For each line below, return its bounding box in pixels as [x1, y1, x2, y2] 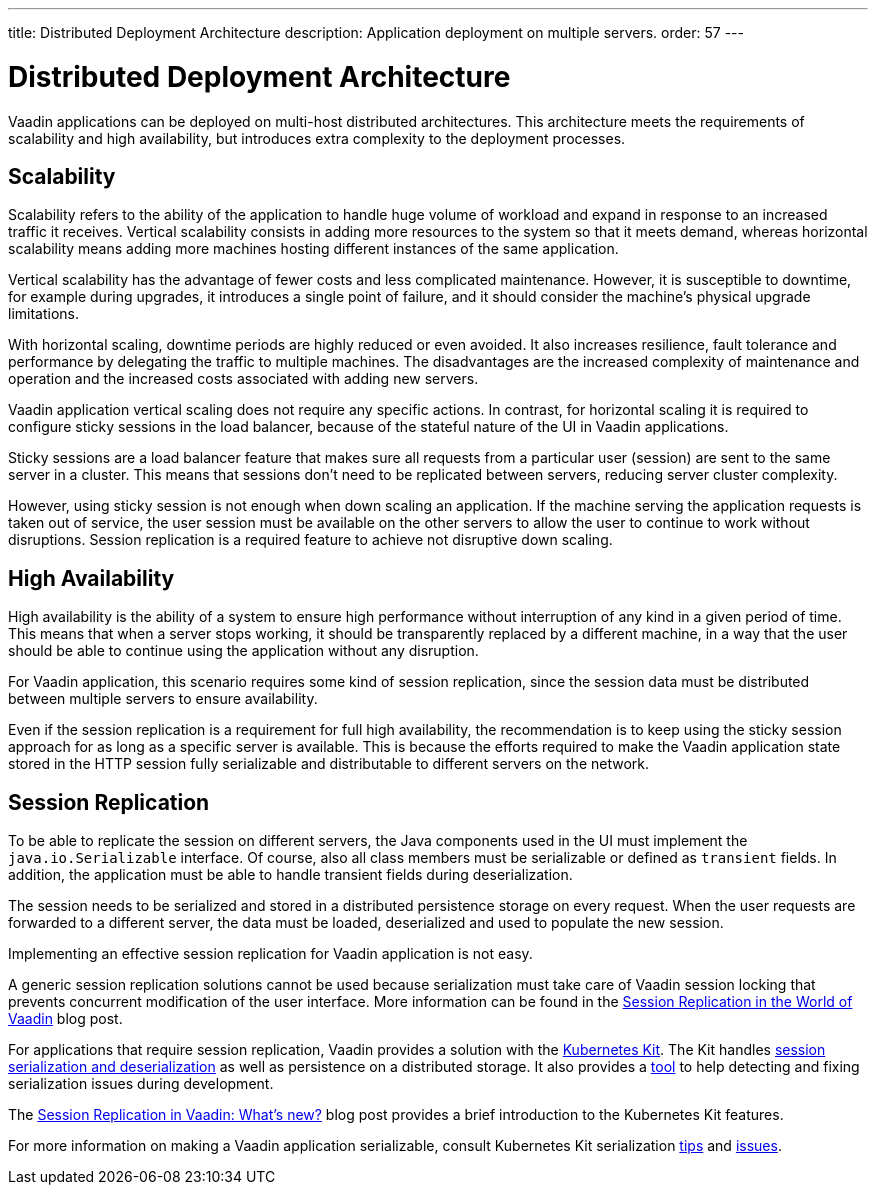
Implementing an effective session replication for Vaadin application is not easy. [8, 945, 533, 963]
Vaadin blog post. [8, 1010, 123, 1028]
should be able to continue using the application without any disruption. [8, 642, 479, 660]
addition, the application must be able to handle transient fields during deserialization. [8, 866, 573, 884]
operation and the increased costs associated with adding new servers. [8, 370, 479, 388]
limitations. [8, 305, 80, 323]
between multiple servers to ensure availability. [8, 690, 318, 708]
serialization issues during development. [8, 1075, 274, 1093]
